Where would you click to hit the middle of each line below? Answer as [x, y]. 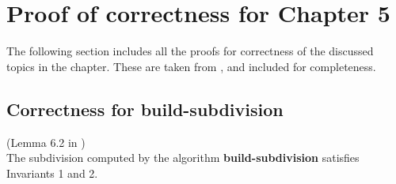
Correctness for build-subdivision [145, 109]
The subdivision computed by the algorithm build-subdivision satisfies [183, 158]
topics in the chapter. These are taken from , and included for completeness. [191, 66]
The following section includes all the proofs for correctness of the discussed [190, 51]
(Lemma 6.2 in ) [46, 142]
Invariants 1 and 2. [52, 173]
